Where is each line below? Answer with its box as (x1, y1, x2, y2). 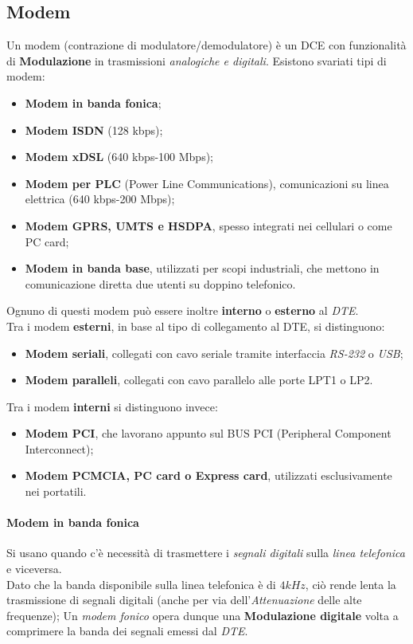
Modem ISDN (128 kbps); (25, 121, 163, 138)
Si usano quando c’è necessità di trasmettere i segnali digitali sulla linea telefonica (6, 544, 406, 561)
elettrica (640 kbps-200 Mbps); (25, 190, 175, 207)
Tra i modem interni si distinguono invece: (6, 398, 218, 414)
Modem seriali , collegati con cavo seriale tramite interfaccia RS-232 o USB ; (25, 344, 403, 361)
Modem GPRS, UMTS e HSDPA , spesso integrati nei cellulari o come (25, 217, 392, 234)
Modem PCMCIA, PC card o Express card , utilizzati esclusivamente (25, 467, 392, 484)
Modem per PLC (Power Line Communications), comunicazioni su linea (25, 175, 389, 191)
